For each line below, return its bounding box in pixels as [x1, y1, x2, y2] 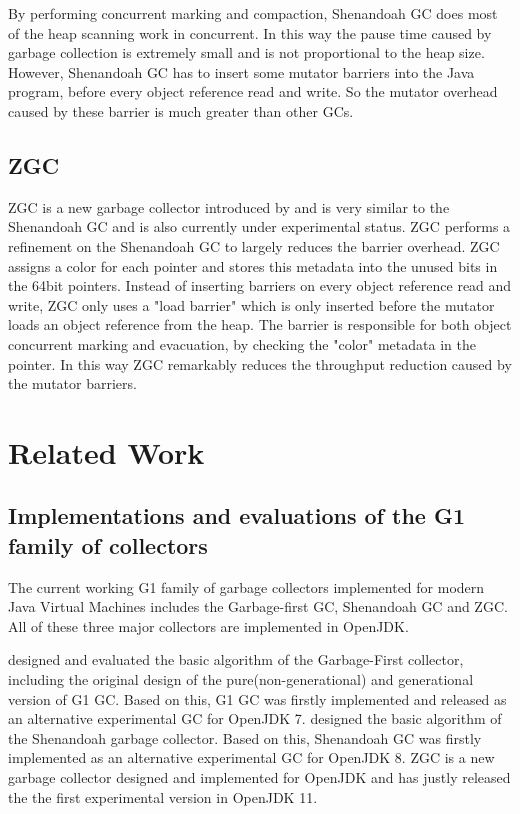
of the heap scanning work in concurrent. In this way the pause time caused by [8, 22, 492, 43]
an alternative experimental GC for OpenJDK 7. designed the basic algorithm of [8, 708, 502, 729]
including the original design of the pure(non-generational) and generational [8, 669, 474, 690]
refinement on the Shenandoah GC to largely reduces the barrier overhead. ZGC [8, 235, 500, 256]
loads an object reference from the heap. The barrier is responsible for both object [8, 314, 512, 335]
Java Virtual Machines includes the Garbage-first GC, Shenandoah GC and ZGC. [8, 596, 508, 617]
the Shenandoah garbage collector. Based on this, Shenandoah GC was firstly [8, 727, 482, 748]
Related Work [8, 431, 205, 472]
